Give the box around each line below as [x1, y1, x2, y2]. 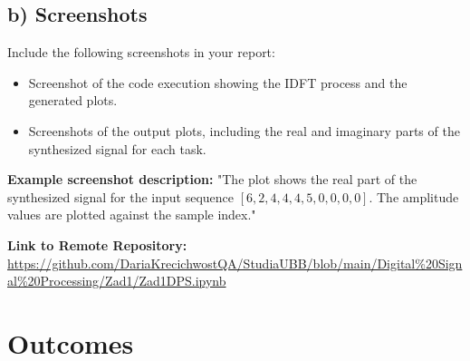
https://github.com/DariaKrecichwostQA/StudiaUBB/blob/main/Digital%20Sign [7, 253, 463, 272]
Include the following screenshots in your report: [7, 43, 275, 62]
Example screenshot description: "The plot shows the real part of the [7, 170, 417, 189]
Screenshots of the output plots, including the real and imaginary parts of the [28, 121, 460, 140]
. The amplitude [369, 187, 459, 206]
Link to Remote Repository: [7, 235, 187, 254]
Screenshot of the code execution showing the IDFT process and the [28, 73, 408, 92]
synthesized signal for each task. [28, 139, 206, 158]
